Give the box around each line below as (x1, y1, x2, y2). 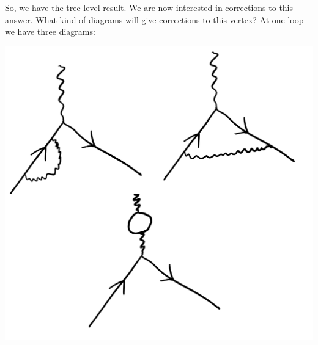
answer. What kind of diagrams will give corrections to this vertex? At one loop (5, 13, 304, 26)
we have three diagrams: (5, 25, 95, 38)
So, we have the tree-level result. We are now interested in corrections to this (5, 1, 294, 13)
